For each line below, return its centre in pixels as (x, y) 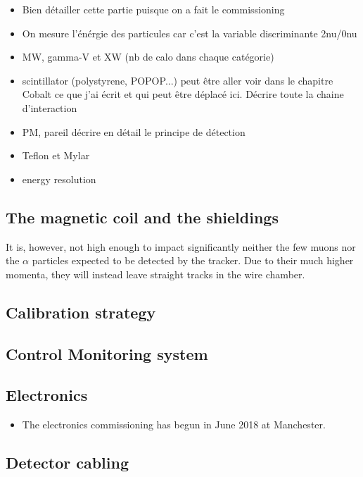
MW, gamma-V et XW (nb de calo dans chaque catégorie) (148, 57)
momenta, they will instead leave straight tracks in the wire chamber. (155, 274)
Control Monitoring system (107, 353)
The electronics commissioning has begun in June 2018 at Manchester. (174, 425)
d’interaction (50, 107)
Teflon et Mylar (56, 155)
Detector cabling (68, 463)
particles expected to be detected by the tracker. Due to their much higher (193, 260)
